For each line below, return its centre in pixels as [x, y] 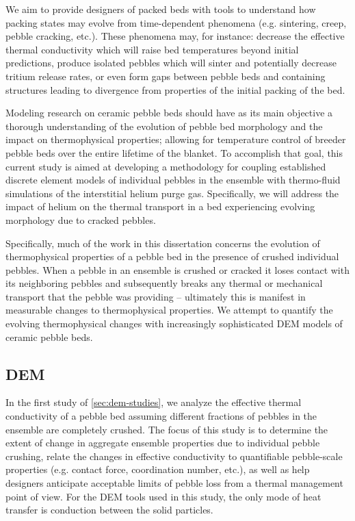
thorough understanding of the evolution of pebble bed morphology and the [164, 126]
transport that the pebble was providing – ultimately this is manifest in [156, 296]
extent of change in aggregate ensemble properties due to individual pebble [163, 443]
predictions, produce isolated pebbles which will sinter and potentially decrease [171, 63]
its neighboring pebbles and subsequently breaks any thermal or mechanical [164, 283]
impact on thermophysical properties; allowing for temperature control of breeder [176, 139]
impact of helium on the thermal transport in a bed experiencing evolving [160, 206]
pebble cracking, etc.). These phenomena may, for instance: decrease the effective [175, 36]
